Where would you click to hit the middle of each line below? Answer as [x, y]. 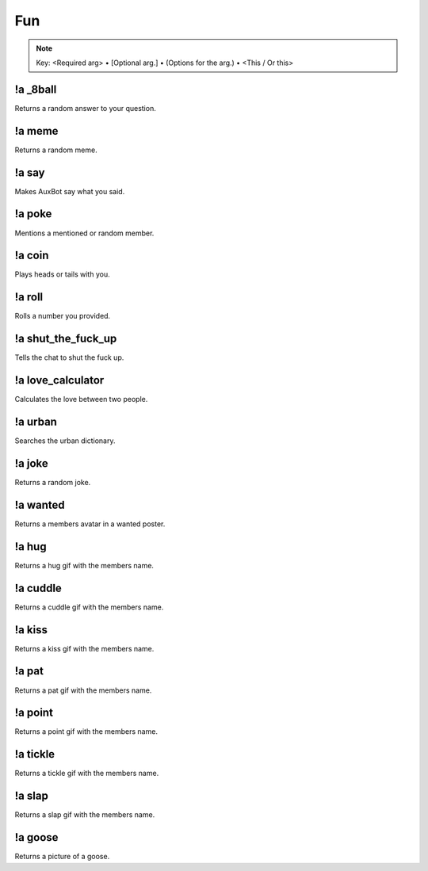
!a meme [36, 131]
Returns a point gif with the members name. [86, 732]
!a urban [36, 422]
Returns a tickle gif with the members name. [87, 774]
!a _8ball [36, 89]
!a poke [33, 214]
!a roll [29, 297]
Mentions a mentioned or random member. [84, 233]
